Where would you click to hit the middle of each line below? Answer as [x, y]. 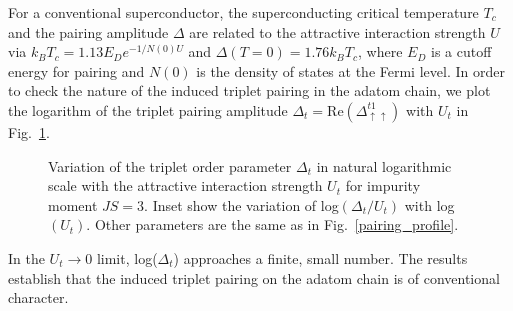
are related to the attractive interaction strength [337, 31]
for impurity [383, 185]
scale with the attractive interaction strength [185, 185]
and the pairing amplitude [88, 31]
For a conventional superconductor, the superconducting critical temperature [243, 12]
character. [38, 297]
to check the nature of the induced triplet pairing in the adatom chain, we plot [249, 90]
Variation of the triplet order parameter [170, 165]
